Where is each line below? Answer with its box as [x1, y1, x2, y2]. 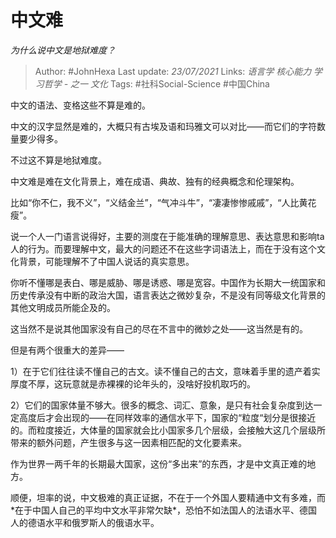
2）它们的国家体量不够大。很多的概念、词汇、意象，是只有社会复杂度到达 [10, 399, 314, 411]
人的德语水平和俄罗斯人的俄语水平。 [10, 516, 160, 528]
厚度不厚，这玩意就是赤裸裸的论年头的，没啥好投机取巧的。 [10, 377, 256, 390]
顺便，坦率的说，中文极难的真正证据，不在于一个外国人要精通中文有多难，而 [10, 491, 326, 503]
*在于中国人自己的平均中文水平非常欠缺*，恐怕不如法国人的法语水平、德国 [10, 504, 318, 516]
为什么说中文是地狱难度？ [10, 44, 116, 56]
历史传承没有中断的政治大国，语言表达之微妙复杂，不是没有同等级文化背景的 [10, 289, 326, 301]
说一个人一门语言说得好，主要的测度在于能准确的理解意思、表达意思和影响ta [10, 230, 325, 242]
